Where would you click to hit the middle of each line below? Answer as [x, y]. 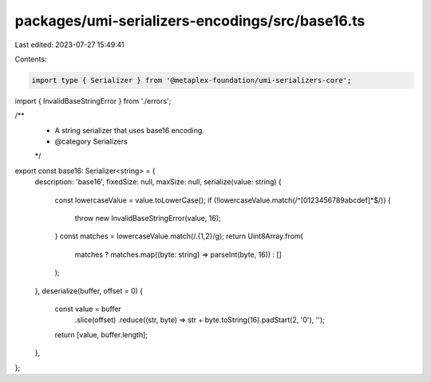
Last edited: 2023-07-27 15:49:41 [70, 45]
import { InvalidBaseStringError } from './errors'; [93, 100]
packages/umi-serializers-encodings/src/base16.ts [190, 21]
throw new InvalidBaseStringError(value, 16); [148, 219]
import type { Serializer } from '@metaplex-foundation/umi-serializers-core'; [192, 80]
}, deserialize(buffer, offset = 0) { [89, 290]
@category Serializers [91, 142]
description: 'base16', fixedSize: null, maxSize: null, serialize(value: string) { [158, 182]
